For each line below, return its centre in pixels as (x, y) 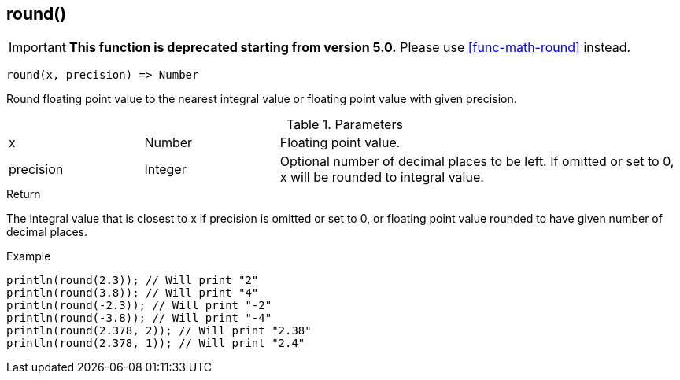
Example (29, 256)
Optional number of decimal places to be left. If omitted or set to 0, (477, 162)
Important (37, 48)
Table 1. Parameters (345, 125)
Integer (165, 170)
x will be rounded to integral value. (382, 177)
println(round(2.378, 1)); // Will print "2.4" (156, 343)
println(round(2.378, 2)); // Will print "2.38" (159, 331)
